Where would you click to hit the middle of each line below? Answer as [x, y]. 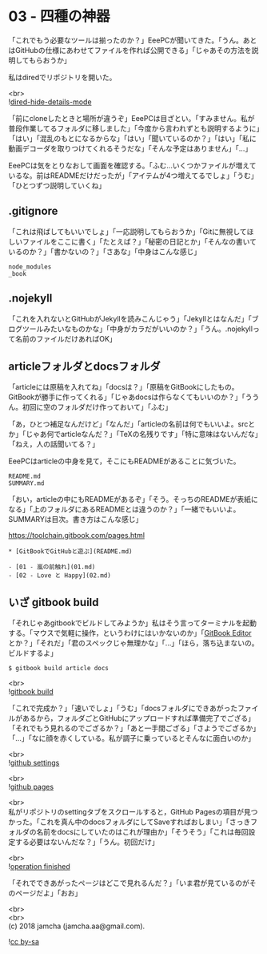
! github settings [34, 763]
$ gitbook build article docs [59, 669]
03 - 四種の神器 [59, 16]
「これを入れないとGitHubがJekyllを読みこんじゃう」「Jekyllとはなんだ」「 [130, 318]
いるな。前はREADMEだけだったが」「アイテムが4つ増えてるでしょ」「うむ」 [133, 175]
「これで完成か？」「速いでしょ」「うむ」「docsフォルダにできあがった [123, 708]
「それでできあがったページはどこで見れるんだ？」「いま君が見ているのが [129, 883]
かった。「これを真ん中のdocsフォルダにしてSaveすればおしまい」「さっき [130, 822]
